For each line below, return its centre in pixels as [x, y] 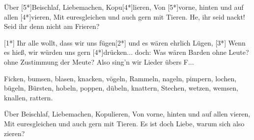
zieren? [14, 133]
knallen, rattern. [28, 97]
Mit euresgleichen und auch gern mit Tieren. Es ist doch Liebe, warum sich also [124, 123]
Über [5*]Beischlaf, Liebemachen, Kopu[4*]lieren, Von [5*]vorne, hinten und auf [124, 7]
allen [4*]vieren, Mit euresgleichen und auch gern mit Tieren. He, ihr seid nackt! [125, 16]
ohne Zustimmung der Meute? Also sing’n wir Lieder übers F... [99, 61]
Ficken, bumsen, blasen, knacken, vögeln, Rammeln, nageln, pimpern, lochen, [120, 78]
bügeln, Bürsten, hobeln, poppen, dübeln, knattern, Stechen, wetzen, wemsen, [121, 88]
